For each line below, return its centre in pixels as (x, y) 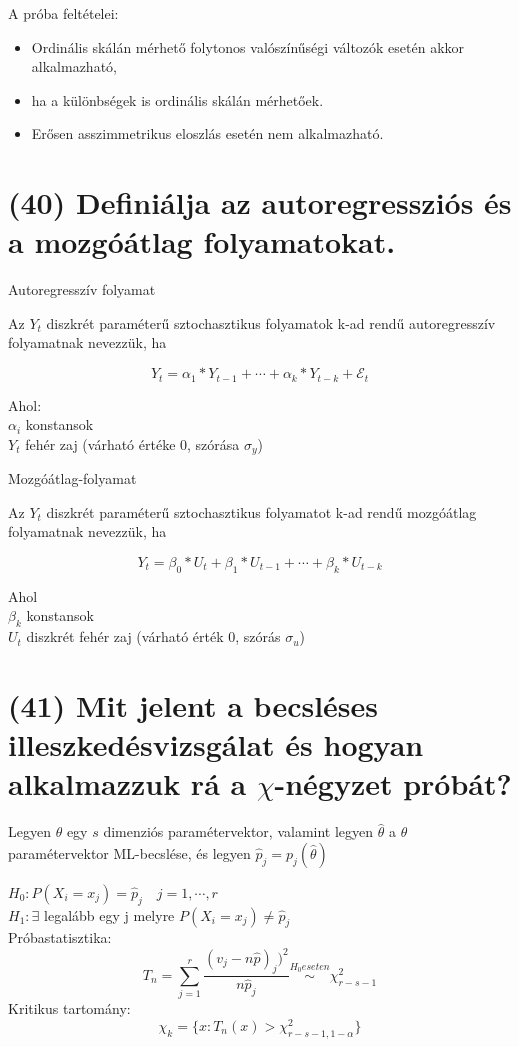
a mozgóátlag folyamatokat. (202, 241)
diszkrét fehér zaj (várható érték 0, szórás (153, 636)
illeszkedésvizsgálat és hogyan (216, 744)
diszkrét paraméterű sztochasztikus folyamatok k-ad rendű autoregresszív (271, 322)
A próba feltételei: (63, 13)
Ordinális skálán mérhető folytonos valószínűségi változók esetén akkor (248, 46)
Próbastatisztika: (60, 937)
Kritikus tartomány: (69, 1008)
